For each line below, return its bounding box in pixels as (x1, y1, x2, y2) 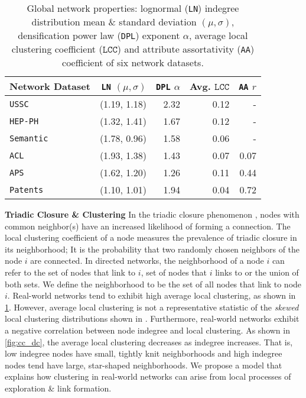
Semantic (9, 133, 48, 143)
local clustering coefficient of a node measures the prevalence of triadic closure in (5, 231, 297, 244)
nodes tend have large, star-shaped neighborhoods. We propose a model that (5, 358, 282, 371)
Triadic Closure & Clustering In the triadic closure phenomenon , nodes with (5, 208, 300, 220)
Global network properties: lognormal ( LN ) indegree (27, 1, 239, 15)
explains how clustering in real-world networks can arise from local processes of (5, 370, 291, 383)
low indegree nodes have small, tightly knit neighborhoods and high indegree (5, 347, 282, 360)
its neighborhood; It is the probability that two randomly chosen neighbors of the (5, 242, 300, 255)
